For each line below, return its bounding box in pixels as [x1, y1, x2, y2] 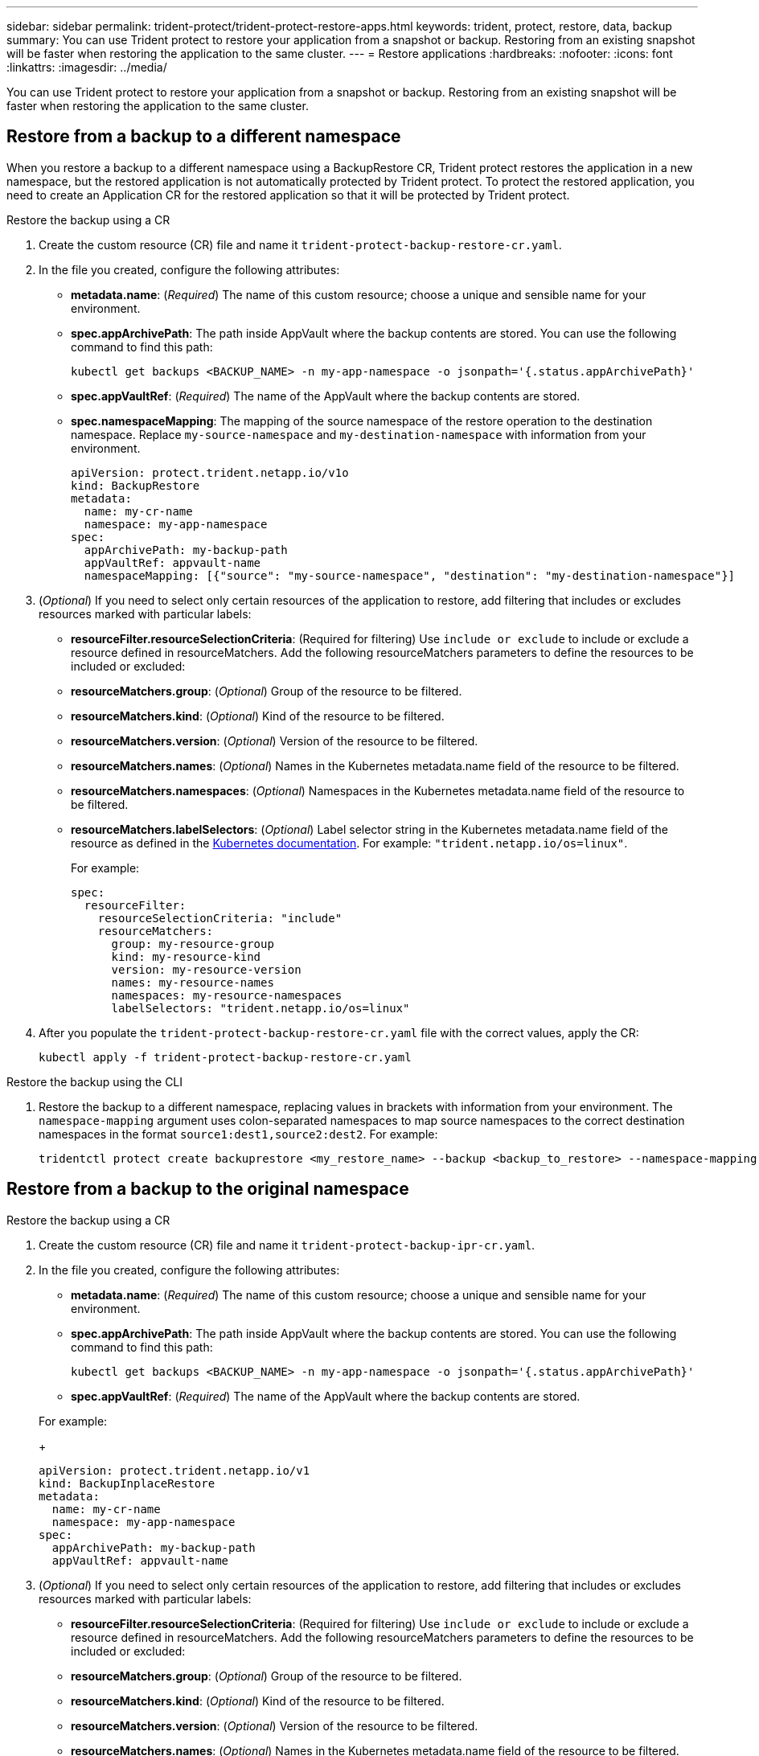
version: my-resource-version [111, 962, 302, 976]
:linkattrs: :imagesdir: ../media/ [6, 60, 167, 74]
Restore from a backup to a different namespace [6, 126, 401, 147]
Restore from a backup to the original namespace [6, 1179, 409, 1200]
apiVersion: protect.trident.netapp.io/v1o [71, 466, 349, 479]
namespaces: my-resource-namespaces [111, 988, 343, 1002]
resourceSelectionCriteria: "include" [97, 911, 343, 925]
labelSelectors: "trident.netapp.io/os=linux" [111, 1001, 410, 1015]
